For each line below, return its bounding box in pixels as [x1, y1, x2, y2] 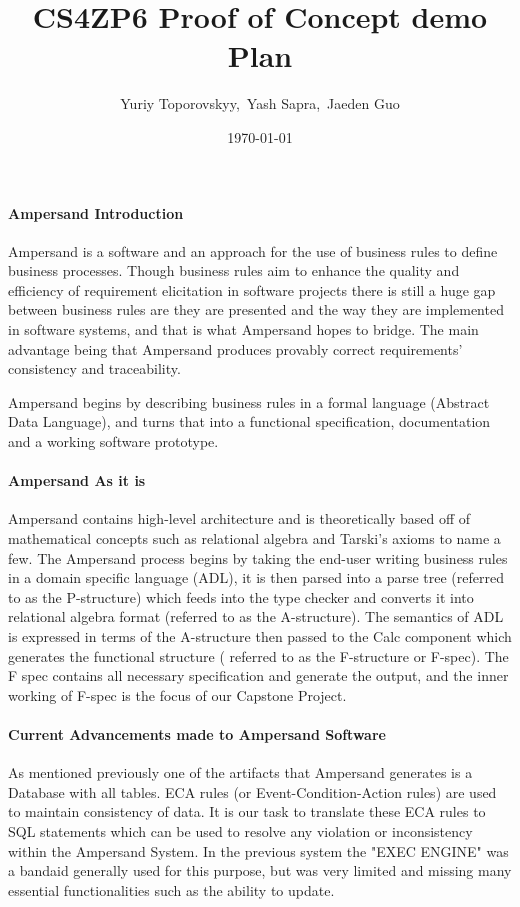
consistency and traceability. [8, 358, 181, 379]
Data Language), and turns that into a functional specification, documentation [8, 411, 491, 432]
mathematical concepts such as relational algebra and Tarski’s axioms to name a [8, 528, 501, 549]
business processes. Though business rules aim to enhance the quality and [8, 260, 460, 281]
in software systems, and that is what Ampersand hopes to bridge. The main [8, 319, 479, 340]
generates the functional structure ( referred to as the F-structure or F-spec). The [8, 645, 509, 666]
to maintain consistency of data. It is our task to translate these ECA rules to [8, 801, 486, 822]
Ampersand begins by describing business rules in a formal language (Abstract [8, 391, 490, 412]
